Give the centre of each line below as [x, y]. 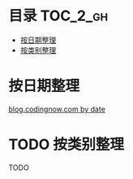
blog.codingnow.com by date [57, 109]
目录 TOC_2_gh [58, 16]
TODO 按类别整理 [66, 144]
